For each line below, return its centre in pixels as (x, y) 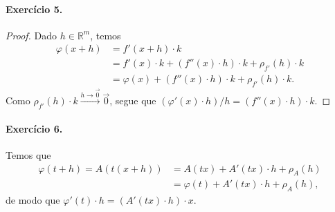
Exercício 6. (34, 128)
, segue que (133, 100)
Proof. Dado (31, 35)
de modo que (33, 200)
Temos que (28, 155)
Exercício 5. (34, 9)
